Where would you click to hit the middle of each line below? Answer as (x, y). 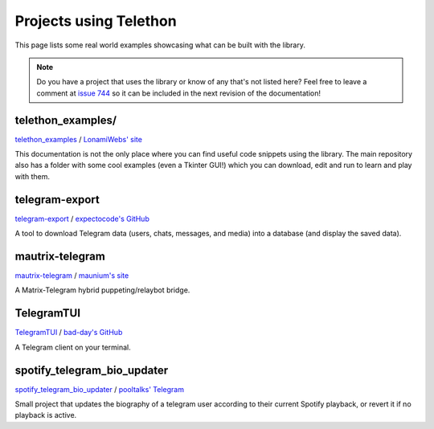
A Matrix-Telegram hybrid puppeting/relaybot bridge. (102, 290)
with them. (32, 176)
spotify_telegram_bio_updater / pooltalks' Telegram (100, 389)
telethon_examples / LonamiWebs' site (78, 139)
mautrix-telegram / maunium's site (72, 276)
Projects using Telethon (96, 21)
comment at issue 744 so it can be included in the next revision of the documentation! (179, 93)
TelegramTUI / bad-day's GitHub (69, 333)
